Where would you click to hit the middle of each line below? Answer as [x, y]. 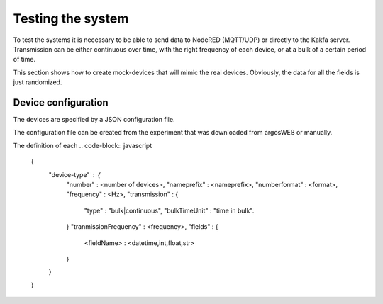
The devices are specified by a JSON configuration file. [94, 120]
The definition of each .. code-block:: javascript [83, 145]
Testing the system [71, 18]
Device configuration [61, 102]
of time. [24, 60]
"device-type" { [74, 174]
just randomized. [38, 82]
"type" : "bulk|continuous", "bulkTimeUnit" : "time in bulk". [169, 210]
